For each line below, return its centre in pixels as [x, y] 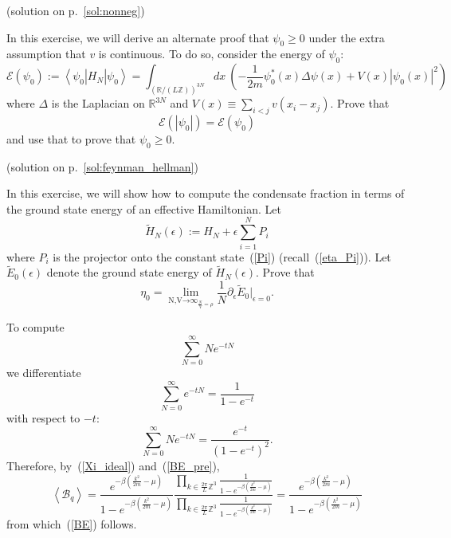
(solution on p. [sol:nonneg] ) [76, 10]
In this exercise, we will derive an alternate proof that [138, 37]
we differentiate [44, 372]
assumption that [46, 54]
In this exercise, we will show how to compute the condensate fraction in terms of [206, 193]
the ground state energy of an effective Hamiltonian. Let [144, 208]
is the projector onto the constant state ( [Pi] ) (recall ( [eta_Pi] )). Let [222, 256]
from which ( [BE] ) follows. [72, 523]
